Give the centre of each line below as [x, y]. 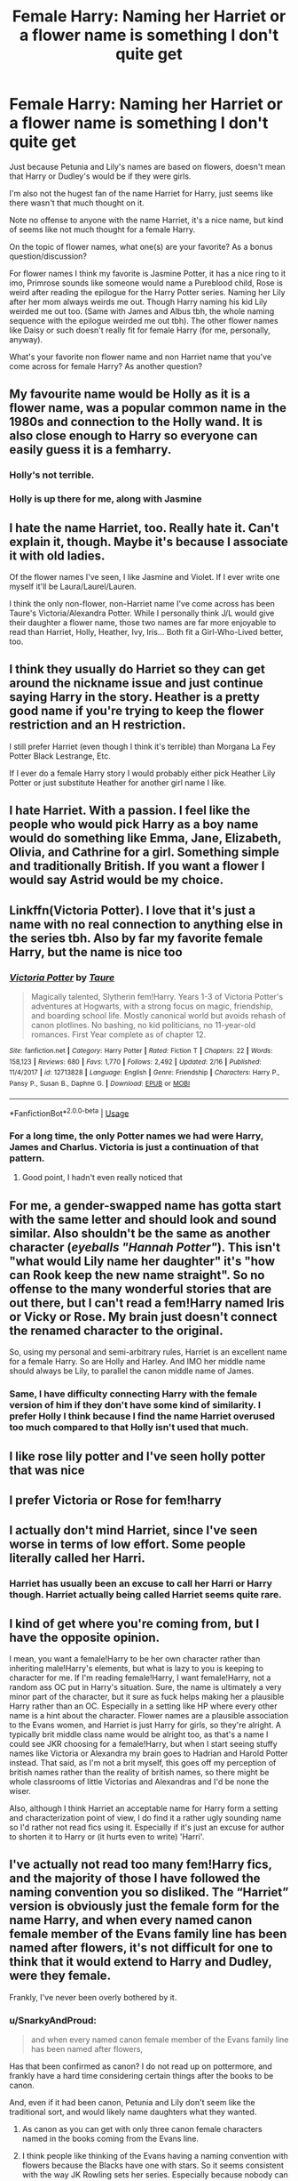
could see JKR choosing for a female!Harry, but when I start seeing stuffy [143, 1744]
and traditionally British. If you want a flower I [137, 866]
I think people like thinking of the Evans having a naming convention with [155, 2156]
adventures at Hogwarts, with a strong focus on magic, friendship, [152, 1006]
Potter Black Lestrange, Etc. [60, 756]
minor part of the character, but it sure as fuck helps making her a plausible [147, 1697]
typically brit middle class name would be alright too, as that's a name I [139, 1734]
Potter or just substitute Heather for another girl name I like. [118, 782]
